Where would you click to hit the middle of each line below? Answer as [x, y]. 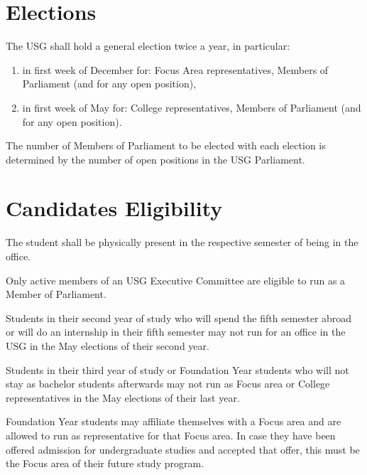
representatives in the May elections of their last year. [123, 397]
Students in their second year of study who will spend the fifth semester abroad [179, 317]
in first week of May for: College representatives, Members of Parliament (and [192, 107]
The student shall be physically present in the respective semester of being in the [182, 242]
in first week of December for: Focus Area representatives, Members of [175, 69]
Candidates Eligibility [114, 208]
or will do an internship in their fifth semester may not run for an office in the [176, 332]
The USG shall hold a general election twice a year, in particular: [148, 46]
